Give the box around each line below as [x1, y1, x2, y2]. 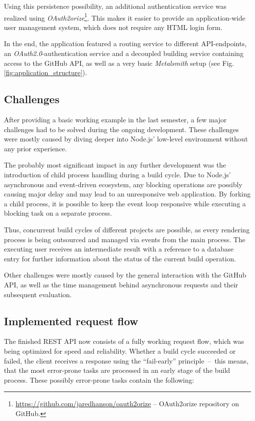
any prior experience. [4, 143, 67, 153]
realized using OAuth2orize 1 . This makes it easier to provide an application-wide [4, 11, 246, 23]
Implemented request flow [4, 313, 138, 328]
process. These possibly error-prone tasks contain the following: [4, 374, 194, 385]
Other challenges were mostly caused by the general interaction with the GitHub [4, 270, 246, 280]
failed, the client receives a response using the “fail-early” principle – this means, [4, 355, 249, 365]
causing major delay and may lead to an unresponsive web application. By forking [4, 189, 251, 199]
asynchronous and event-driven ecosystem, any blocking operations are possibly [4, 179, 243, 189]
